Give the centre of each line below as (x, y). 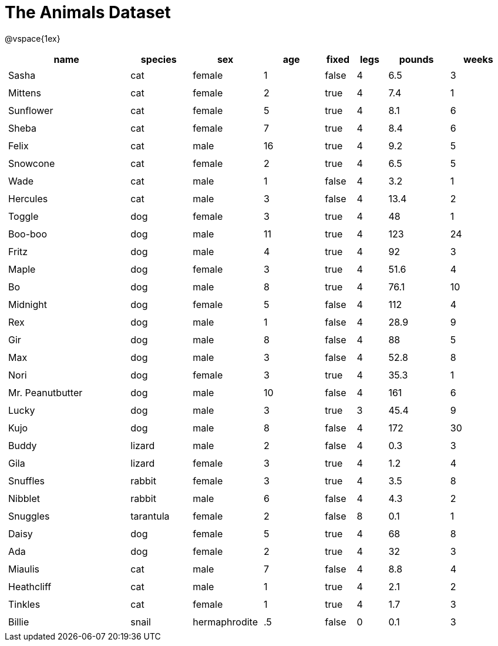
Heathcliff (30, 586)
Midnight (28, 304)
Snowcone (32, 163)
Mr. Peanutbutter (46, 392)
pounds (416, 59)
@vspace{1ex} (33, 38)
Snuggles (29, 516)
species (159, 59)
